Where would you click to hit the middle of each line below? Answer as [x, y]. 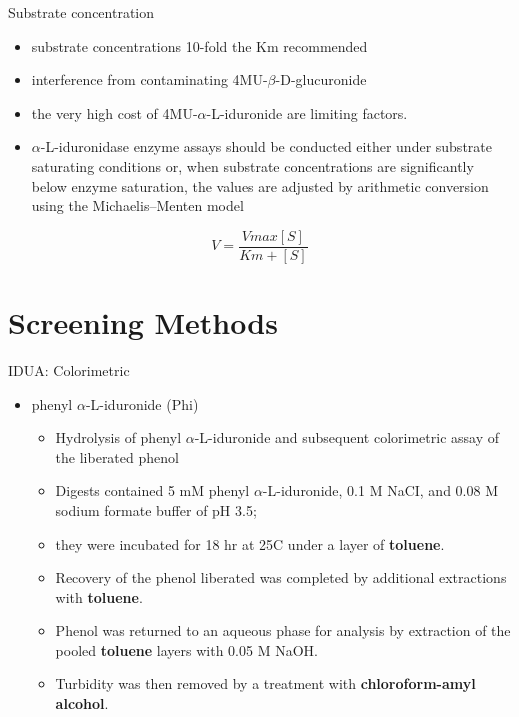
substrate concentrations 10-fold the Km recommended [199, 45]
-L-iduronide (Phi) [142, 403]
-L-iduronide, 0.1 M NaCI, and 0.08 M [380, 490]
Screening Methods [143, 322]
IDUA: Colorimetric [69, 369]
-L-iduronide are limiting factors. [307, 112]
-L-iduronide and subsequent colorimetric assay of [347, 437]
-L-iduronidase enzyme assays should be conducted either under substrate [266, 146]
